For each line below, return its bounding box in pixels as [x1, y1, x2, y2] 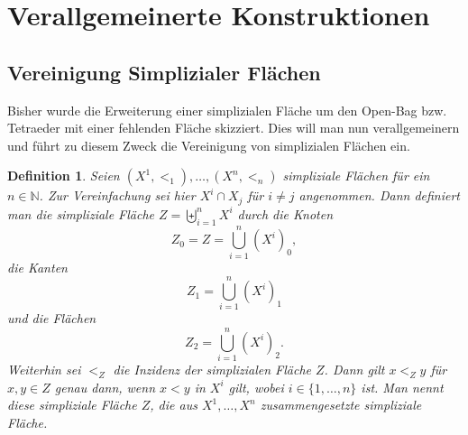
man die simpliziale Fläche [7, 204, 155, 223]
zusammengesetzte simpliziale [260, 395, 422, 414]
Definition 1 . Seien [7, 166, 120, 185]
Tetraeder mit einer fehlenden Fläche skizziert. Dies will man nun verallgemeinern [7, 118, 460, 137]
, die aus [150, 395, 197, 414]
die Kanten [7, 257, 68, 276]
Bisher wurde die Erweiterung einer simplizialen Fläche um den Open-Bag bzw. [7, 100, 447, 119]
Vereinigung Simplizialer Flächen [7, 58, 321, 86]
